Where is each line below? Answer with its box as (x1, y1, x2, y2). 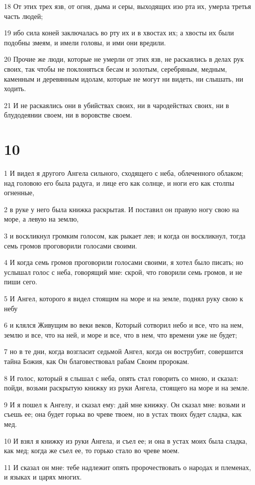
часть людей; (4, 10, 43, 21)
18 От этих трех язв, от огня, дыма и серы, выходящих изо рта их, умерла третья (4, 1, 251, 11)
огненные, (4, 187, 34, 198)
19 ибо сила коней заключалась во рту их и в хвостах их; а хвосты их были (4, 27, 234, 38)
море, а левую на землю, (4, 214, 79, 224)
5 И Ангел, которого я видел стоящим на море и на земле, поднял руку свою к (4, 293, 244, 303)
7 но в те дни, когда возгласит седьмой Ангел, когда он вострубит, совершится (4, 346, 244, 357)
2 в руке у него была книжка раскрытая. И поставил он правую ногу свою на (4, 204, 239, 214)
